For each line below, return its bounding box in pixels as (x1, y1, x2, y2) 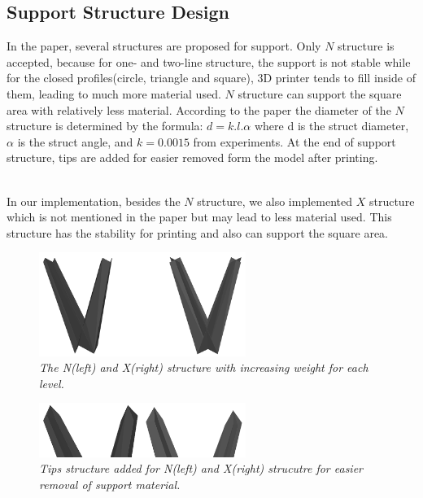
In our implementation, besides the (7, 192, 181, 209)
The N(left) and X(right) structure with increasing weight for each (39, 359, 368, 376)
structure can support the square (238, 85, 402, 102)
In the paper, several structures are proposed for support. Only (7, 37, 321, 55)
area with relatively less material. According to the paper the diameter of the (7, 101, 391, 118)
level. (39, 374, 64, 391)
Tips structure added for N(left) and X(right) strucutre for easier (39, 460, 364, 477)
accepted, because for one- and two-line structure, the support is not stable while (7, 53, 411, 70)
